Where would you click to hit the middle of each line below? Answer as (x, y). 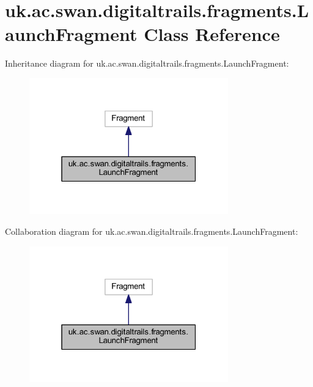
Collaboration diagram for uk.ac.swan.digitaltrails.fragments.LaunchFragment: (152, 231)
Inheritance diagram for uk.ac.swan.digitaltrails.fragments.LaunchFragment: (147, 63)
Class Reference (212, 34)
